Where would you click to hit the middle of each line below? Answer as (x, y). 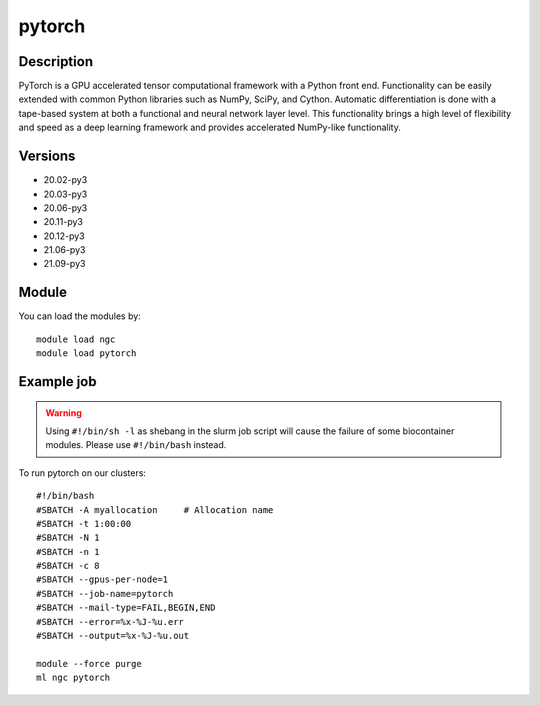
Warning (63, 412)
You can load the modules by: (80, 316)
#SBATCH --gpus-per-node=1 (102, 579)
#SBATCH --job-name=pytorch (105, 593)
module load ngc (76, 339)
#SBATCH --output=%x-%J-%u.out (113, 636)
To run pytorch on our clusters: (82, 472)
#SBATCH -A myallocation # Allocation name (155, 509)
